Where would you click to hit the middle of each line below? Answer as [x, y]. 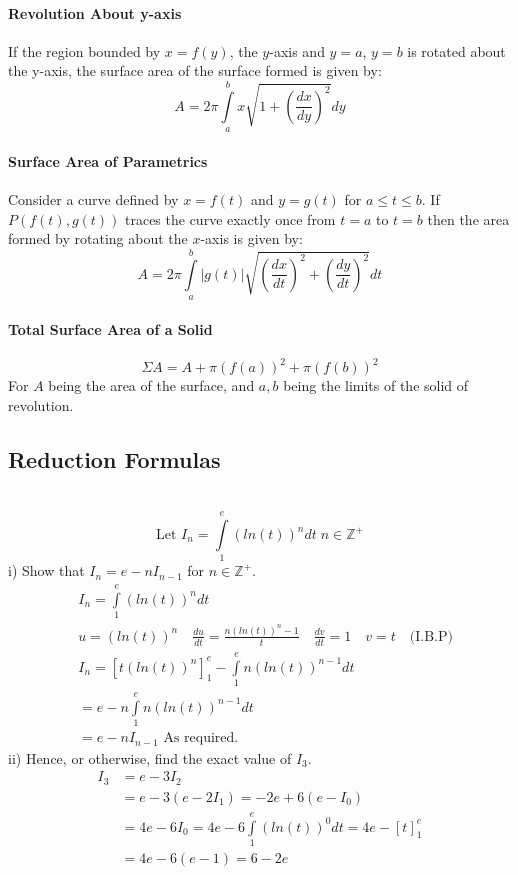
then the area [468, 218]
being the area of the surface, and [151, 385]
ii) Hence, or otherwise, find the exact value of [150, 757]
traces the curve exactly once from [230, 218]
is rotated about [456, 50]
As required [199, 738]
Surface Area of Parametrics [108, 160]
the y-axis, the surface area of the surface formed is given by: [195, 70]
